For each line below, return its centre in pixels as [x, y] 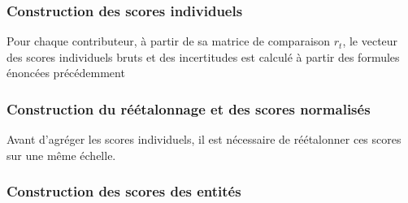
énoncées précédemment [66, 73]
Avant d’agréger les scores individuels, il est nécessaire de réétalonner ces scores [204, 139]
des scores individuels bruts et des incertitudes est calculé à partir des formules [203, 56]
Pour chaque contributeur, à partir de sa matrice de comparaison [169, 41]
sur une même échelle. [61, 155]
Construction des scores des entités [124, 191]
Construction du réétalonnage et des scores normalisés [189, 108]
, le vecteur [370, 41]
